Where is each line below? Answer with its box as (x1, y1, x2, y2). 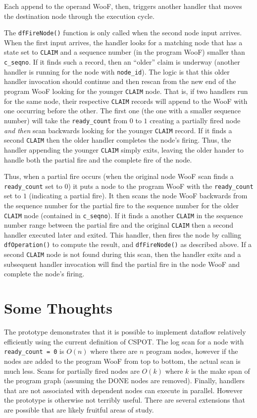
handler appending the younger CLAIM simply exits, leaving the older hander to (4, 144, 244, 155)
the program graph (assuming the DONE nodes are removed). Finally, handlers (4, 375, 245, 386)
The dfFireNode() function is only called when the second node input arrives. (4, 27, 242, 38)
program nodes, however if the (146, 346, 238, 356)
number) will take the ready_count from (4, 115, 128, 125)
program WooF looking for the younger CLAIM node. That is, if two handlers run (4, 86, 248, 96)
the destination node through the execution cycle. (4, 10, 154, 21)
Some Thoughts (4, 298, 112, 318)
